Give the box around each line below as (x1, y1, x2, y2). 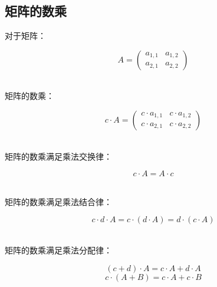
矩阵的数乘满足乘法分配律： (5, 243, 112, 256)
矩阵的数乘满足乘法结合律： (5, 195, 112, 207)
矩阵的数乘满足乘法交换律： (5, 150, 112, 162)
